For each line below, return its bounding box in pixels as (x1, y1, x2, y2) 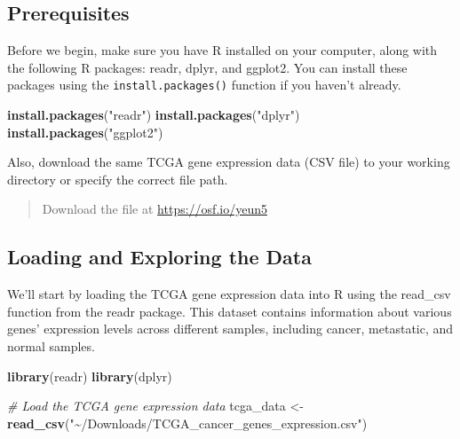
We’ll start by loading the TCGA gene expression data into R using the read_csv (7, 285, 451, 303)
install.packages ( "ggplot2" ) (7, 122, 163, 141)
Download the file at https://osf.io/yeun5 (42, 200, 267, 218)
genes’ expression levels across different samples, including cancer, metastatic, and (7, 319, 454, 338)
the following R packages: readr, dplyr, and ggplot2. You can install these (7, 58, 408, 76)
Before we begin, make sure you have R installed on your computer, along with (7, 41, 438, 59)
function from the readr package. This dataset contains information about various (7, 302, 452, 320)
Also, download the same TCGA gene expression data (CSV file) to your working (7, 153, 450, 171)
